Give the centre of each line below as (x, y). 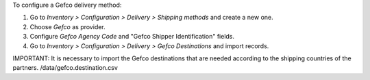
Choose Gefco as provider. (67, 26)
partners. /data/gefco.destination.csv (65, 68)
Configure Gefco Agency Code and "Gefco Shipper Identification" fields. (132, 37)
